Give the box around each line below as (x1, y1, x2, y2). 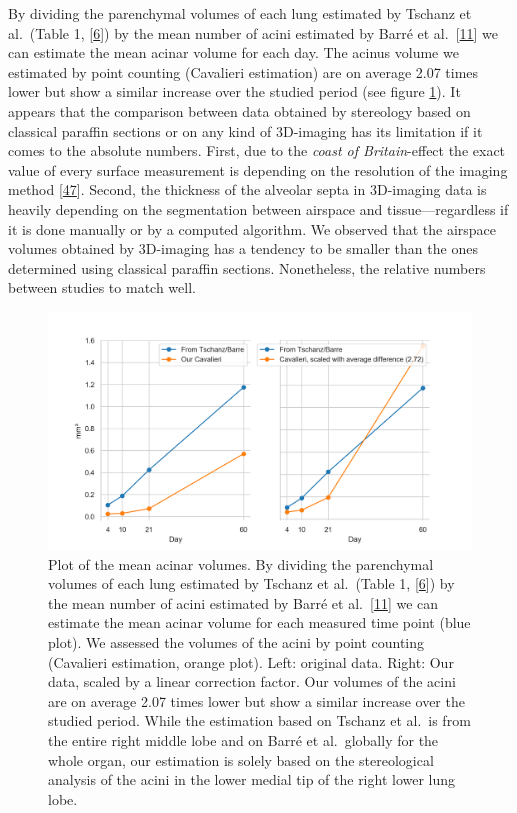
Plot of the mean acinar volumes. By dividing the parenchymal (48, 553, 434, 574)
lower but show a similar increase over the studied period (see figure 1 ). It (8, 81, 461, 102)
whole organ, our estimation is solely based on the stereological (48, 749, 434, 770)
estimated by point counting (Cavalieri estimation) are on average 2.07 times (8, 61, 479, 82)
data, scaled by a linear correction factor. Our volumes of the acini (48, 671, 456, 692)
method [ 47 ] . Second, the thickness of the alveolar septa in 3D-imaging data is (8, 179, 487, 200)
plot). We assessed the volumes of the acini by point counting (48, 631, 425, 652)
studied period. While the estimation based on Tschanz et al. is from (48, 710, 471, 731)
